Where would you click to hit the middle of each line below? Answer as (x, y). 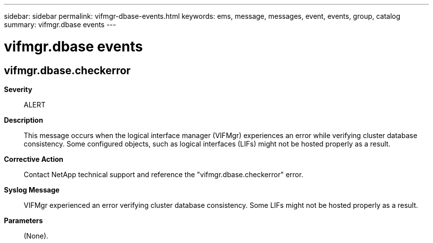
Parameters (23, 220)
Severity (18, 89)
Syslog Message (32, 190)
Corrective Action (34, 159)
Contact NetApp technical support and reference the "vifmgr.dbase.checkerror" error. (164, 174)
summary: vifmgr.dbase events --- (60, 24)
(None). (36, 236)
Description (24, 120)
